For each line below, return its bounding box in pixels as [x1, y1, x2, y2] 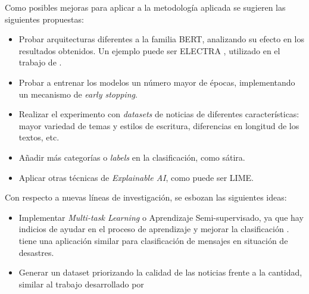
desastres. [18, 246, 54, 258]
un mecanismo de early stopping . [18, 87, 138, 100]
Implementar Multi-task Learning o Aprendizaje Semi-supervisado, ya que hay [18, 211, 304, 223]
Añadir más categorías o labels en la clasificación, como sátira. [18, 151, 245, 163]
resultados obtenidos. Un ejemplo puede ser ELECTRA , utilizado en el [18, 44, 280, 57]
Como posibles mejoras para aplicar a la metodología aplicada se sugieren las [5, 1, 286, 13]
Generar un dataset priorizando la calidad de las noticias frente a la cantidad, [18, 266, 302, 279]
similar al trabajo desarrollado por [18, 277, 144, 290]
